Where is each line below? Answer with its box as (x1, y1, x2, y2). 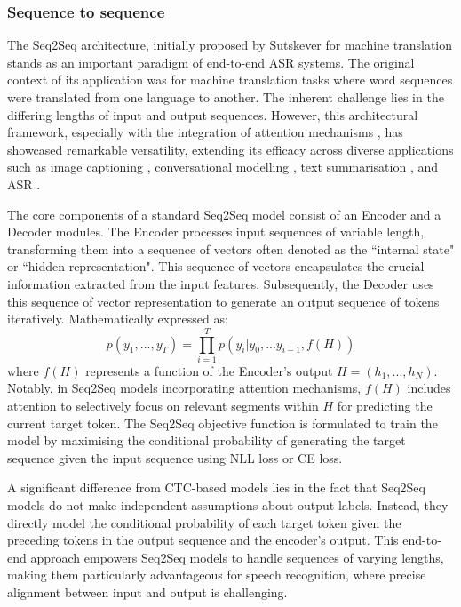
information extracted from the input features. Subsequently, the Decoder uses (7, 274, 434, 292)
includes (407, 379, 451, 397)
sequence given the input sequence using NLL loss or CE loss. (7, 448, 343, 467)
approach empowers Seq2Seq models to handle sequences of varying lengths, (30, 547, 444, 566)
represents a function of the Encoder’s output (85, 361, 333, 379)
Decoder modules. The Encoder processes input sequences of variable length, (7, 222, 425, 241)
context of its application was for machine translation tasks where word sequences (7, 70, 453, 89)
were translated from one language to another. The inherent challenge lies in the (7, 88, 444, 106)
